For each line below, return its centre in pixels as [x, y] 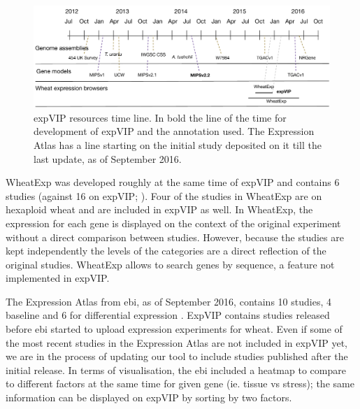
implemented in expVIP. [58, 278]
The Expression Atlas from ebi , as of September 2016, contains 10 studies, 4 [168, 301]
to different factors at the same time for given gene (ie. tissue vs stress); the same [180, 383]
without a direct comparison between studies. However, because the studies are [175, 237]
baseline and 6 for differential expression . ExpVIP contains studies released [168, 315]
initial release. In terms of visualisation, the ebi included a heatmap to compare [176, 369]
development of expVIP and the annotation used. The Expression [174, 131]
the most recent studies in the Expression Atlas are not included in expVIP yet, [177, 342]
